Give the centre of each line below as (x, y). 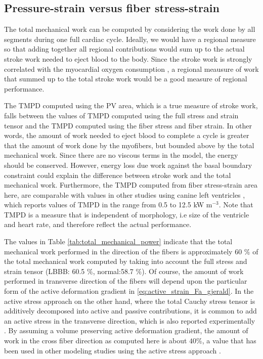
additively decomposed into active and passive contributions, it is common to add (130, 311)
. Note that (236, 205)
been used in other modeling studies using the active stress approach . (113, 350)
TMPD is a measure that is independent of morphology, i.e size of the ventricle (127, 214)
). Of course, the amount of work (193, 271)
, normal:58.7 (113, 271)
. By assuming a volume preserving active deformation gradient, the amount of (126, 330)
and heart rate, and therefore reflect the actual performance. (98, 224)
